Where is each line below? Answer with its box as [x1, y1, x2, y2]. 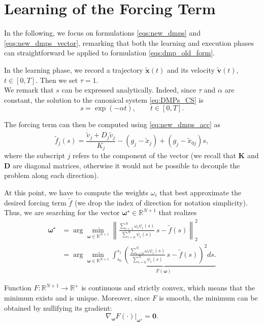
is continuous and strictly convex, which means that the [81, 282, 255, 293]
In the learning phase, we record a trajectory [4, 64, 143, 75]
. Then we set [36, 74, 78, 85]
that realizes [158, 207, 197, 218]
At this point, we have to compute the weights [4, 187, 149, 198]
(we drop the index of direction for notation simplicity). [74, 197, 248, 208]
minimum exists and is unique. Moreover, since [4, 292, 150, 303]
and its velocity [167, 64, 215, 75]
